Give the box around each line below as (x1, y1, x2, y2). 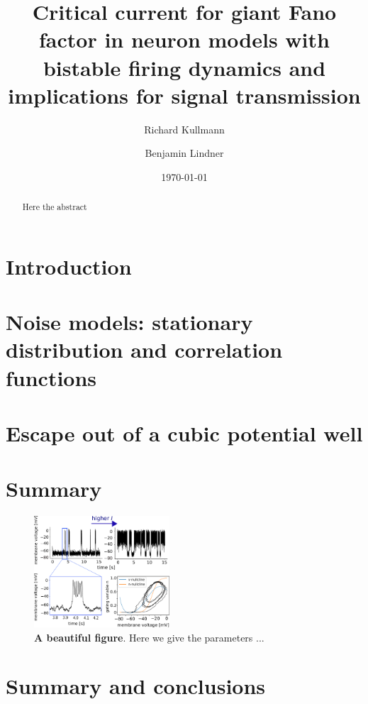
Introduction (6, 251, 132, 280)
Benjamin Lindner (145, 145, 224, 160)
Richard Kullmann (144, 121, 225, 136)
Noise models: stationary (6, 307, 253, 336)
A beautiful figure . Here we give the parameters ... (34, 629, 264, 644)
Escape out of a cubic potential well (6, 419, 363, 448)
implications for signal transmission (8, 80, 361, 109)
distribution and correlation (6, 335, 283, 364)
